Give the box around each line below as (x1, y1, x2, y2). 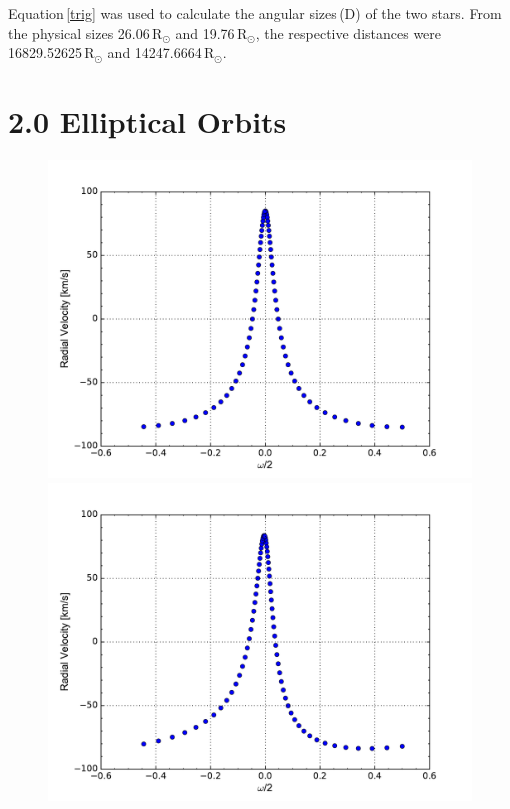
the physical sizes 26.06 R (8, 22, 163, 43)
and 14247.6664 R (107, 42, 215, 63)
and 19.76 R (175, 22, 248, 43)
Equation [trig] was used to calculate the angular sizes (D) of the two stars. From (8, 3, 502, 23)
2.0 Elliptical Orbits (8, 100, 287, 141)
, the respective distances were (255, 22, 442, 43)
